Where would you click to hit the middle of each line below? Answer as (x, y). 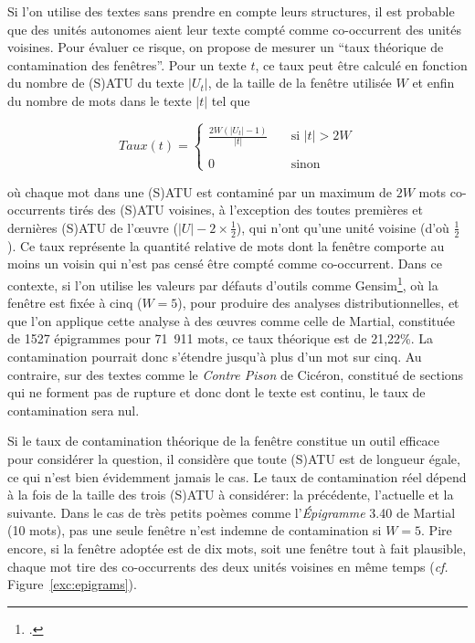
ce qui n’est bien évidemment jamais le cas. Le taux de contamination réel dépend (237, 476)
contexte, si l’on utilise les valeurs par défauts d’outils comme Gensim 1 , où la (223, 283)
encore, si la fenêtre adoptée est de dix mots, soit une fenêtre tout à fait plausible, (237, 548)
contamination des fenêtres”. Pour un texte (127, 64)
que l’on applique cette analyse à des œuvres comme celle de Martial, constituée (231, 320)
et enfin (433, 83)
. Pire (437, 530)
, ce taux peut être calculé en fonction (361, 64)
